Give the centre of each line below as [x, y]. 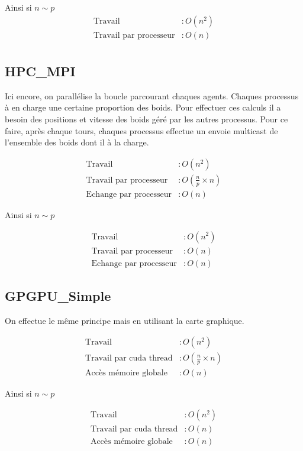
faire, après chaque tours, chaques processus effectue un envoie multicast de [141, 130]
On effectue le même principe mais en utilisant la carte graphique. [125, 320]
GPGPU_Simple [58, 296]
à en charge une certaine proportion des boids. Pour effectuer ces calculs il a [143, 107]
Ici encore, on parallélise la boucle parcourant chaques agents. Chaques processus [152, 95]
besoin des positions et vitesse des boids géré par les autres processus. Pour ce [146, 119]
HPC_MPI [40, 71]
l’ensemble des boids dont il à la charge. [77, 142]
